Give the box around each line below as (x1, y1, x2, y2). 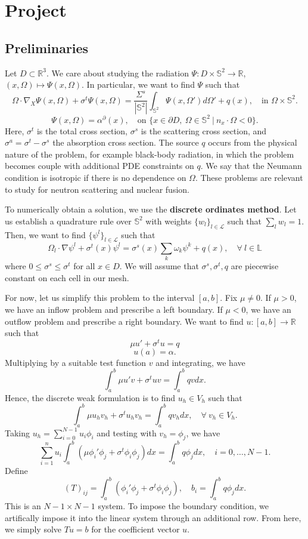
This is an (5, 500, 41, 512)
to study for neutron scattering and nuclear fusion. (5, 183, 189, 195)
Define (5, 464, 28, 477)
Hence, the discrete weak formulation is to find (5, 391, 176, 404)
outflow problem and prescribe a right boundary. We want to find (5, 315, 244, 327)
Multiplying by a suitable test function (5, 356, 147, 368)
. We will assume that (119, 260, 199, 272)
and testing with (97, 426, 157, 439)
